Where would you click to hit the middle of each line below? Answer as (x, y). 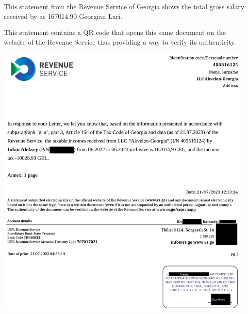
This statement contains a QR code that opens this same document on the (115, 32)
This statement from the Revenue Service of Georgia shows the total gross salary (124, 6)
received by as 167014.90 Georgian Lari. (63, 16)
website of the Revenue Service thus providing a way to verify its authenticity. (120, 41)
